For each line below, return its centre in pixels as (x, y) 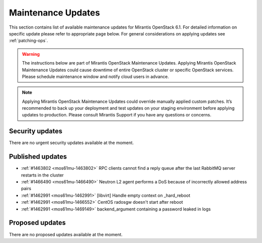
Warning (31, 54)
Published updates (38, 157)
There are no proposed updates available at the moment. (66, 234)
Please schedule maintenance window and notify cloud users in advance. (96, 76)
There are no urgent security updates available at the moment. (71, 143)
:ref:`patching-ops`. (28, 41)
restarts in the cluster (42, 175)
